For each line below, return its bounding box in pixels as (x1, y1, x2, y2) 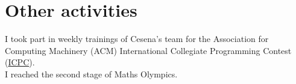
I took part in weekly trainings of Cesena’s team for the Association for (5, 32, 269, 45)
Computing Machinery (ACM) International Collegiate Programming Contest (5, 44, 292, 56)
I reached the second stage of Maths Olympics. (5, 67, 178, 80)
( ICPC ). (5, 56, 35, 68)
